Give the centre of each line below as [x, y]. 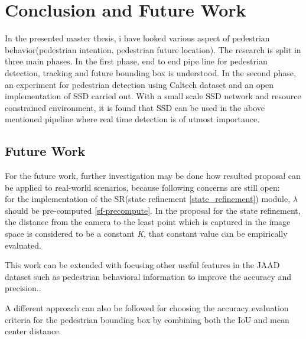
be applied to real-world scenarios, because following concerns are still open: [142, 187]
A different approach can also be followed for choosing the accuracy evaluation [147, 308]
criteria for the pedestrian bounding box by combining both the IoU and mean [147, 319]
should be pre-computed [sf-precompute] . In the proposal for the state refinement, [153, 210]
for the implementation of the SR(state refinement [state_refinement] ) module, [148, 199]
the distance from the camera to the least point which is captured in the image [148, 222]
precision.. [23, 288]
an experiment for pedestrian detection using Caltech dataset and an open [139, 84]
